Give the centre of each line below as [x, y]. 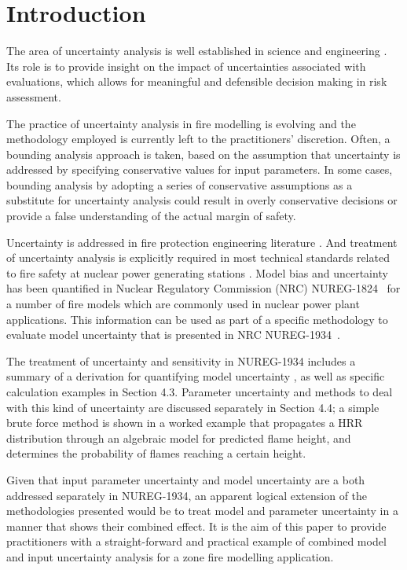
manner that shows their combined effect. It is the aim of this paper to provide [196, 526]
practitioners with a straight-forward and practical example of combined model [196, 541]
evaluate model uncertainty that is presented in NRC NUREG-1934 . [173, 335]
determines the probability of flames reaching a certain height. [156, 453]
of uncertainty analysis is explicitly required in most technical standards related [198, 257]
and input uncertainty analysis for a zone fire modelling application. [170, 556]
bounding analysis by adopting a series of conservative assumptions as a [180, 184]
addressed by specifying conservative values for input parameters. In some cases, [200, 169]
